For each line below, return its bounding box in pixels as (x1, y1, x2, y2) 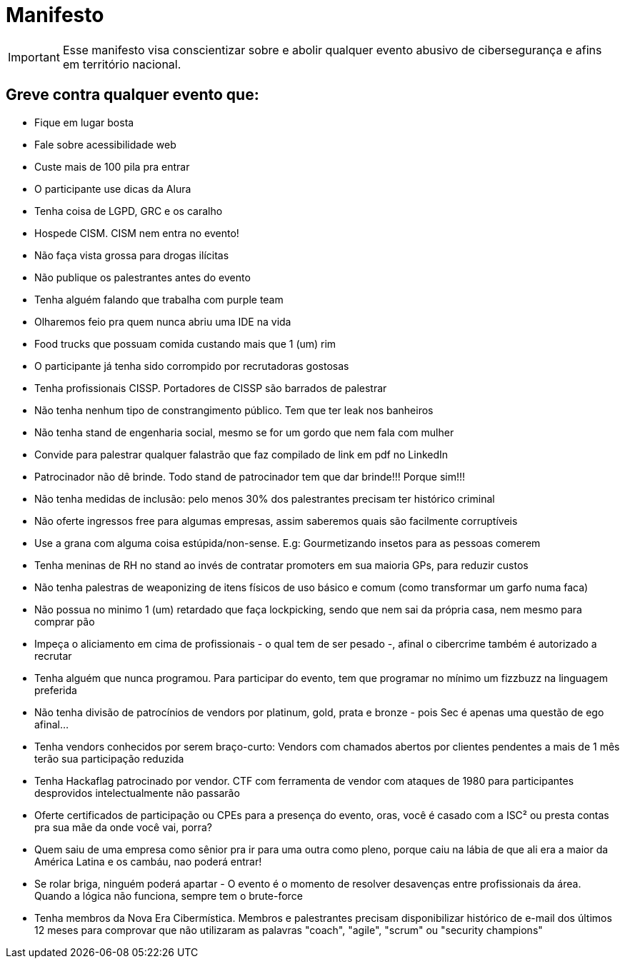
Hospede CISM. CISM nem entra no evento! (34, 226, 239, 239)
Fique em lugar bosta (34, 116, 134, 129)
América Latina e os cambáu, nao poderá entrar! (34, 855, 262, 868)
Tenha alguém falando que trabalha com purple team (34, 293, 284, 306)
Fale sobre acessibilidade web (34, 138, 176, 151)
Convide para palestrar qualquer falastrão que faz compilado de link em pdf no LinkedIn (34, 448, 449, 461)
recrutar (34, 649, 72, 662)
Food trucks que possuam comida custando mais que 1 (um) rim (34, 337, 336, 350)
